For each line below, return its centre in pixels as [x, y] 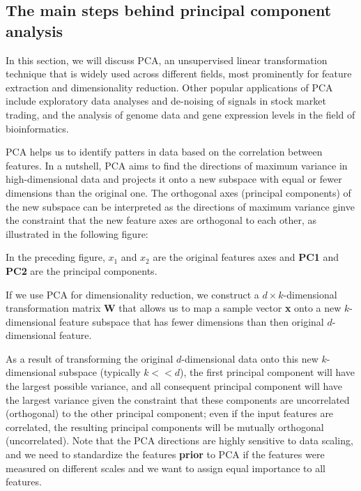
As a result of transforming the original [90, 358]
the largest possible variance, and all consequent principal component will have [174, 386]
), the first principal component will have [268, 372]
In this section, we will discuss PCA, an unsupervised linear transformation [167, 60]
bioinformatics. [37, 128]
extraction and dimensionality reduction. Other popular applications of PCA [169, 87]
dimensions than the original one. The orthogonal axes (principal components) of [178, 192]
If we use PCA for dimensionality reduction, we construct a [132, 294]
